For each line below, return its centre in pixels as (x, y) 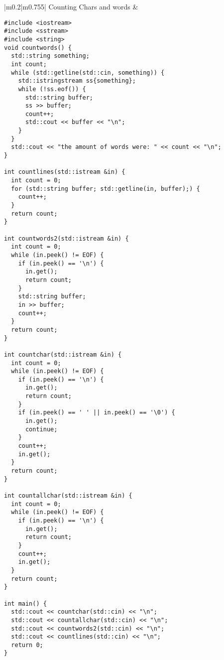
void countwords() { (38, 48)
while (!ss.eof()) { (52, 89)
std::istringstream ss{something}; (77, 81)
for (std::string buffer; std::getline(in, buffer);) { (106, 189)
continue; (41, 429)
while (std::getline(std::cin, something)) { (88, 72)
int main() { (25, 603)
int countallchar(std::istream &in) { (68, 496)
